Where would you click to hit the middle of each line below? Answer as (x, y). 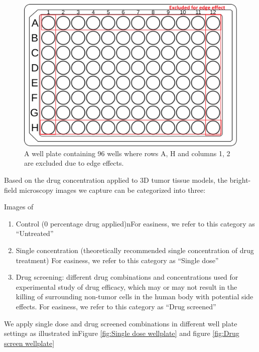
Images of (19, 207)
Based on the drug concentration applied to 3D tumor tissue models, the (116, 180)
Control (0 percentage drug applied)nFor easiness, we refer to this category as (135, 223)
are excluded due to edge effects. (74, 163)
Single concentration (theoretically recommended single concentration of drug (135, 250)
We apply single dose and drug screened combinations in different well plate (121, 323)
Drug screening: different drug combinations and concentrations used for (127, 277)
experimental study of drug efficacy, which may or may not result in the (126, 286)
